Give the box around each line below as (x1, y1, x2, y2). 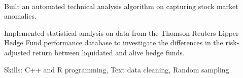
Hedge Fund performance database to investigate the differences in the (4, 37, 223, 48)
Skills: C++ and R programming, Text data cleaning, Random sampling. (4, 64, 231, 74)
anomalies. (4, 11, 37, 21)
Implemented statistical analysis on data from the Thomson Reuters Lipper (4, 27, 239, 38)
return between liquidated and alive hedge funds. (32, 47, 185, 57)
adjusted (4, 47, 30, 57)
